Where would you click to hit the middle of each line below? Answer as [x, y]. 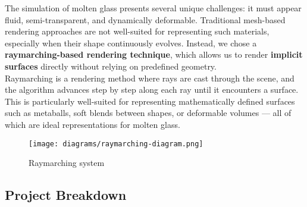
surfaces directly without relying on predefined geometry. [111, 66]
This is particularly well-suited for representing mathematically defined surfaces [150, 101]
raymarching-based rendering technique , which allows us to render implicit [154, 54]
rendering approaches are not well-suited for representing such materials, [137, 31]
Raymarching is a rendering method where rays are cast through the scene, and [150, 78]
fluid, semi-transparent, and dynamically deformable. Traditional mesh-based [145, 19]
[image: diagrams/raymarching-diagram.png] [116, 144]
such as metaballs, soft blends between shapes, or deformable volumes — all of [148, 113]
